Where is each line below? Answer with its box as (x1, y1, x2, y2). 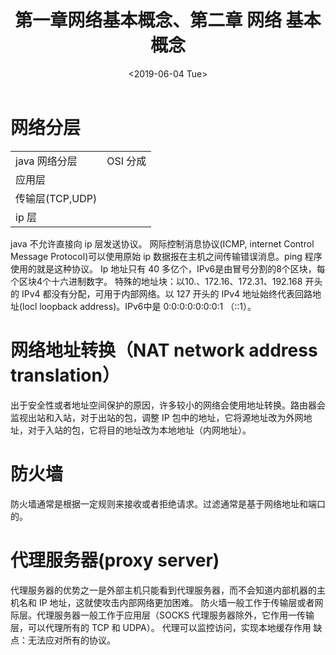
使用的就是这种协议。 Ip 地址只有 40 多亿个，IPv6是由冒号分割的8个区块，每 (10, 262, 326, 275)
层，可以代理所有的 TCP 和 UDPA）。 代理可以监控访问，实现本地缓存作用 (10, 621, 312, 633)
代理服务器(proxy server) (10, 549, 220, 571)
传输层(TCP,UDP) (15, 191, 98, 205)
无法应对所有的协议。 (27, 634, 116, 646)
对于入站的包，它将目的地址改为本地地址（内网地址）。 (27, 424, 252, 436)
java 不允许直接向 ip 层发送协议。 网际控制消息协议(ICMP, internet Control (10, 237, 315, 250)
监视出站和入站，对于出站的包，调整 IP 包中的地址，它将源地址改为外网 (10, 411, 304, 423)
